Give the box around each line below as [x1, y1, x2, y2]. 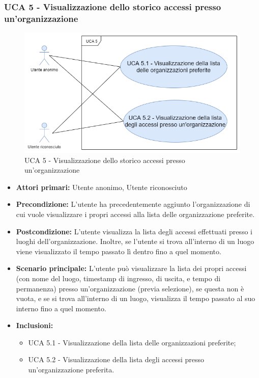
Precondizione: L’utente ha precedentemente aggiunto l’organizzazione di [16, 199, 250, 209]
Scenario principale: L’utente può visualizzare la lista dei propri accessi [16, 263, 247, 274]
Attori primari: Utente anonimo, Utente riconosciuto [16, 181, 187, 192]
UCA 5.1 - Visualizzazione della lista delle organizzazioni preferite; [28, 337, 236, 347]
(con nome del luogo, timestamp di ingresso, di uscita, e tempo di [16, 273, 221, 283]
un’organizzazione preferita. [28, 364, 114, 375]
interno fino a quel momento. [16, 303, 106, 313]
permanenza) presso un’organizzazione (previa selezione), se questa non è [16, 283, 244, 293]
